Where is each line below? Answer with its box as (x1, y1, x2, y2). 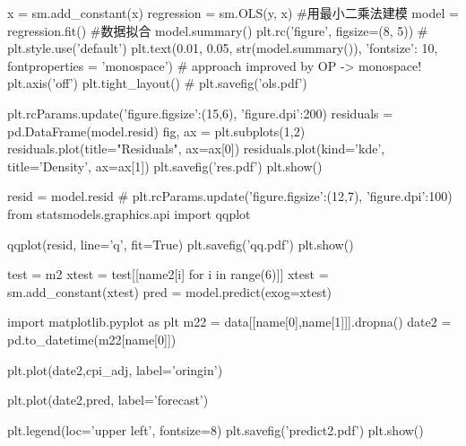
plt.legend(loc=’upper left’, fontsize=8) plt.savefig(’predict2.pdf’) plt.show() (7, 420, 424, 439)
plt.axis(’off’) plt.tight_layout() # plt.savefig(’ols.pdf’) (7, 74, 307, 92)
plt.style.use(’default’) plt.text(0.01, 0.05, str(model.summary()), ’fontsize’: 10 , (7, 39, 438, 57)
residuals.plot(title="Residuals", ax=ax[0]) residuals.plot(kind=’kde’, (7, 139, 385, 158)
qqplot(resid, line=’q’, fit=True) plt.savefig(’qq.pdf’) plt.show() (7, 234, 354, 253)
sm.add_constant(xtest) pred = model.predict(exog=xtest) (7, 282, 332, 301)
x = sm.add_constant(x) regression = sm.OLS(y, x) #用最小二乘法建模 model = (7, 4, 459, 22)
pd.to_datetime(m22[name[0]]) (7, 329, 177, 348)
